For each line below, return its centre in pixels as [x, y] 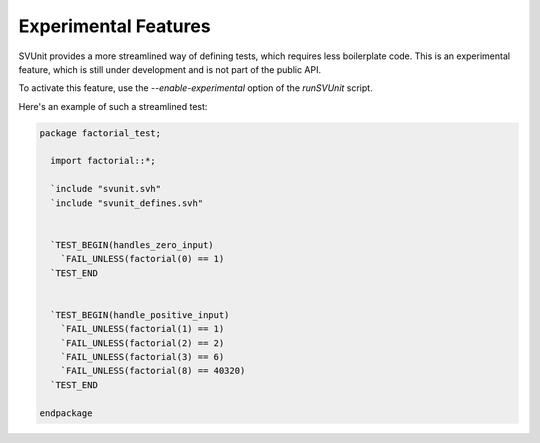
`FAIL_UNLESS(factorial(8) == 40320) [153, 371]
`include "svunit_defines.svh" [127, 203]
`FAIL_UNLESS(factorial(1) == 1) [142, 329]
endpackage [66, 413]
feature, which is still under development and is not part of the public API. [170, 69]
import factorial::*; [103, 161]
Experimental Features [114, 26]
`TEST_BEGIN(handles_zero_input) [132, 244]
